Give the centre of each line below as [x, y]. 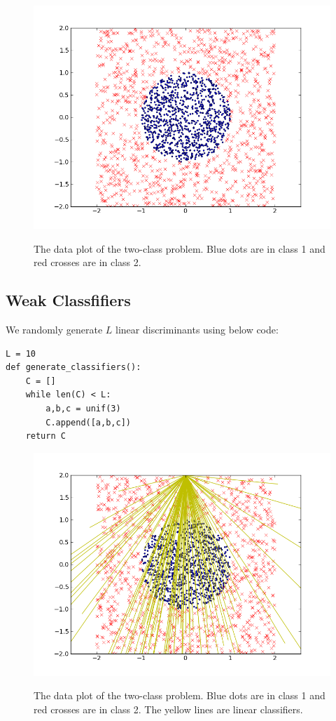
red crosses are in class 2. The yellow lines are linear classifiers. [168, 709]
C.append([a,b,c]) [88, 422]
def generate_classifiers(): [73, 368]
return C [45, 436]
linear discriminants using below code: [197, 329]
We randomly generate [54, 329]
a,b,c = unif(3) [83, 408]
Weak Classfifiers [68, 300]
